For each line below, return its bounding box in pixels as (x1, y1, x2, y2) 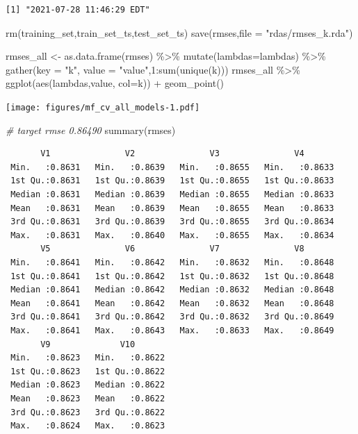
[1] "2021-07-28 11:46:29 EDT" (6, 5, 150, 15)
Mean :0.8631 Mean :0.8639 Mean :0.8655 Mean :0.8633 (10, 203, 334, 213)
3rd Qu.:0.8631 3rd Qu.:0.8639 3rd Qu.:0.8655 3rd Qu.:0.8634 (10, 217, 334, 227)
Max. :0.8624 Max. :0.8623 (10, 421, 165, 431)
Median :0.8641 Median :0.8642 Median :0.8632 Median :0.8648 (10, 285, 334, 295)
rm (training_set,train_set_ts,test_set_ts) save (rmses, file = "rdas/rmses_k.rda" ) (6, 25, 353, 40)
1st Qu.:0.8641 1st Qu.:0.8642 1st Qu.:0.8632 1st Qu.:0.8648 (10, 271, 334, 281)
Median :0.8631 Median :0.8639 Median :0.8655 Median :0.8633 (10, 190, 334, 199)
